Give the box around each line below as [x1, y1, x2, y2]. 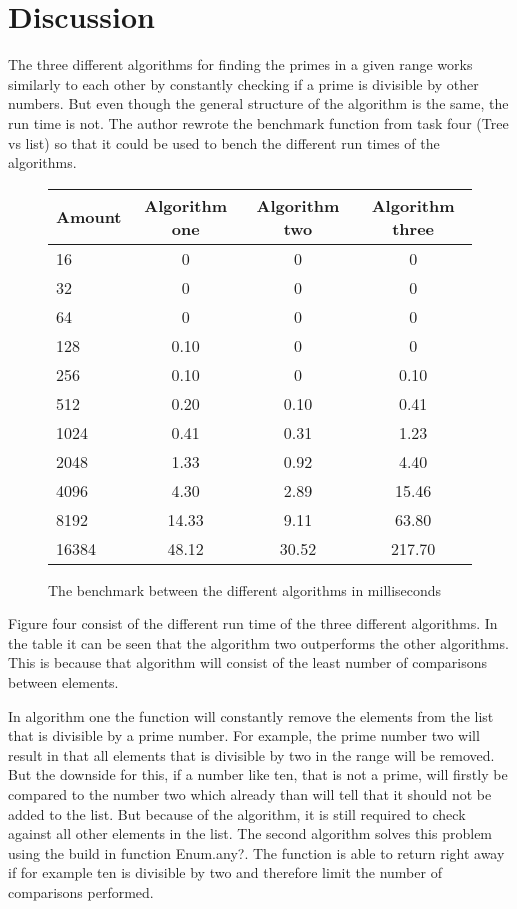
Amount [56, 205, 122, 229]
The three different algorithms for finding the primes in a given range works [8, 54, 473, 75]
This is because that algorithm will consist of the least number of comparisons [8, 652, 488, 673]
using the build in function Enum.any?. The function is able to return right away [8, 842, 505, 863]
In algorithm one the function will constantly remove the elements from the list [8, 705, 494, 726]
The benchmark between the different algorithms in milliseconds [48, 579, 442, 600]
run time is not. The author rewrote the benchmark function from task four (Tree [8, 112, 509, 133]
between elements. [8, 672, 119, 693]
